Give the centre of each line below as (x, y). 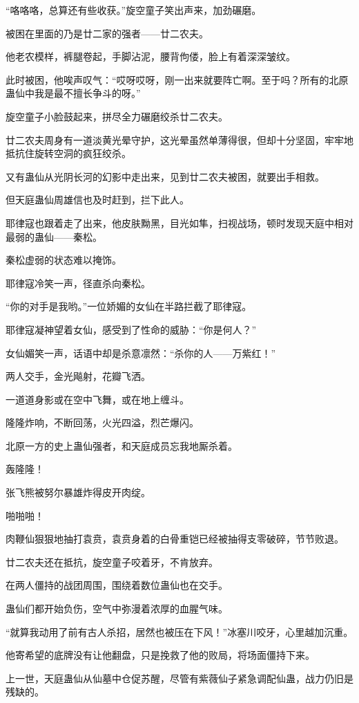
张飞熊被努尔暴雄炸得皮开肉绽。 (78, 492)
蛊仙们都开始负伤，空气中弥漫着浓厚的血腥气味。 (117, 609)
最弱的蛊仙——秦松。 (54, 236)
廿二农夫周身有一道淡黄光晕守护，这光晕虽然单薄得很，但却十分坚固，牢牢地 (179, 139)
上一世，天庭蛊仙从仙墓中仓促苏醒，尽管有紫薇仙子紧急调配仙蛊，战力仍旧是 (179, 678)
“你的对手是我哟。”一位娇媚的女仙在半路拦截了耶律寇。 (129, 306)
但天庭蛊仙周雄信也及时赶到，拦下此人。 (97, 200)
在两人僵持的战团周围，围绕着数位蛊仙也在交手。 (117, 585)
